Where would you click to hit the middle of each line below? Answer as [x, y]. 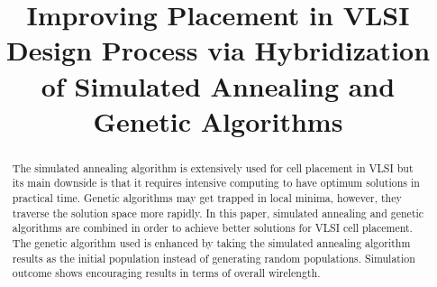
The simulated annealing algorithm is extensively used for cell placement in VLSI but [213, 167]
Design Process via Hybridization [218, 50]
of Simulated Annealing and [218, 85]
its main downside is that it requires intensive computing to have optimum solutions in [216, 183]
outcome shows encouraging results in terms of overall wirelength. [166, 273]
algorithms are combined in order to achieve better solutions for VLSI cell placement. [212, 228]
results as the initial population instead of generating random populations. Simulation [214, 258]
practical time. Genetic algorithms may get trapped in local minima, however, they [207, 198]
